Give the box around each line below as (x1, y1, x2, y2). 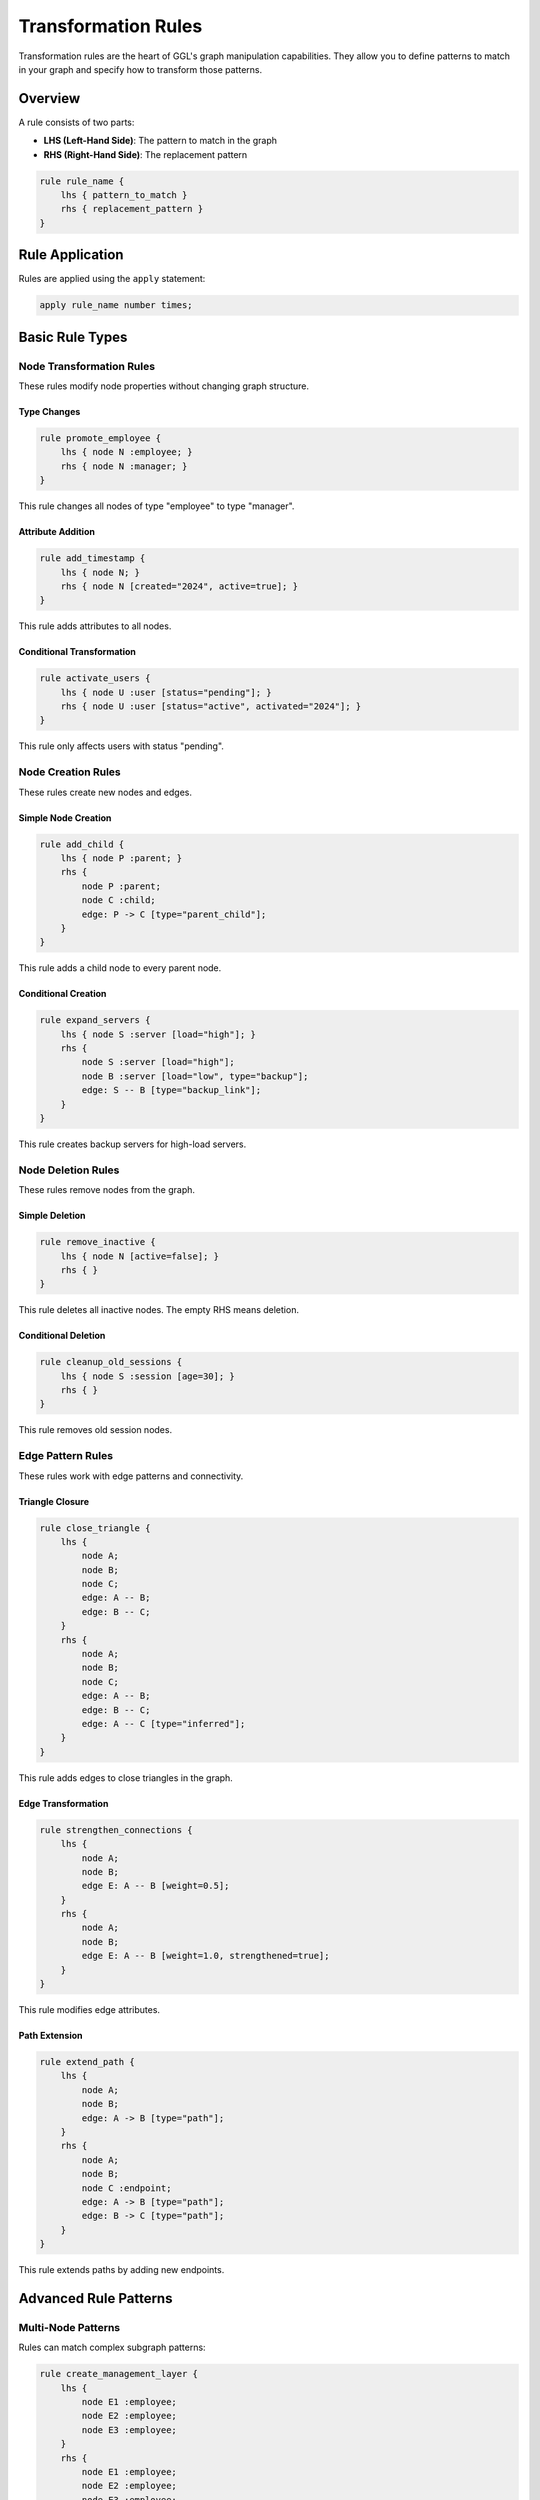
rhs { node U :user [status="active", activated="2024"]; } (60, 701, 362, 712)
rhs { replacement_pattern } (60, 203, 204, 215)
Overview (18, 90, 81, 107)
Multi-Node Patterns (18, 2320, 121, 2334)
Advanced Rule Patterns (18, 2290, 173, 2307)
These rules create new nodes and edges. (18, 786, 192, 798)
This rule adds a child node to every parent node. (18, 962, 222, 974)
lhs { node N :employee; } (60, 446, 194, 458)
